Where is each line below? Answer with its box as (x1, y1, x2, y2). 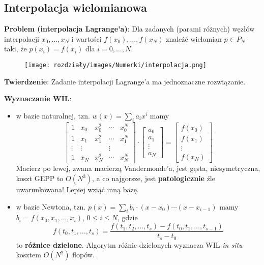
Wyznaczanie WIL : (4, 93, 72, 104)
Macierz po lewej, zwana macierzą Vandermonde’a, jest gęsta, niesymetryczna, (16, 163, 260, 173)
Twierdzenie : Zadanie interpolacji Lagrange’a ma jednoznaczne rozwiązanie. (4, 76, 246, 86)
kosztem (16, 249, 41, 260)
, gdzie (117, 212, 138, 223)
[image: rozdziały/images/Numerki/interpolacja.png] (24, 61, 207, 69)
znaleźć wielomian (166, 33, 222, 44)
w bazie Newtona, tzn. (16, 201, 86, 212)
